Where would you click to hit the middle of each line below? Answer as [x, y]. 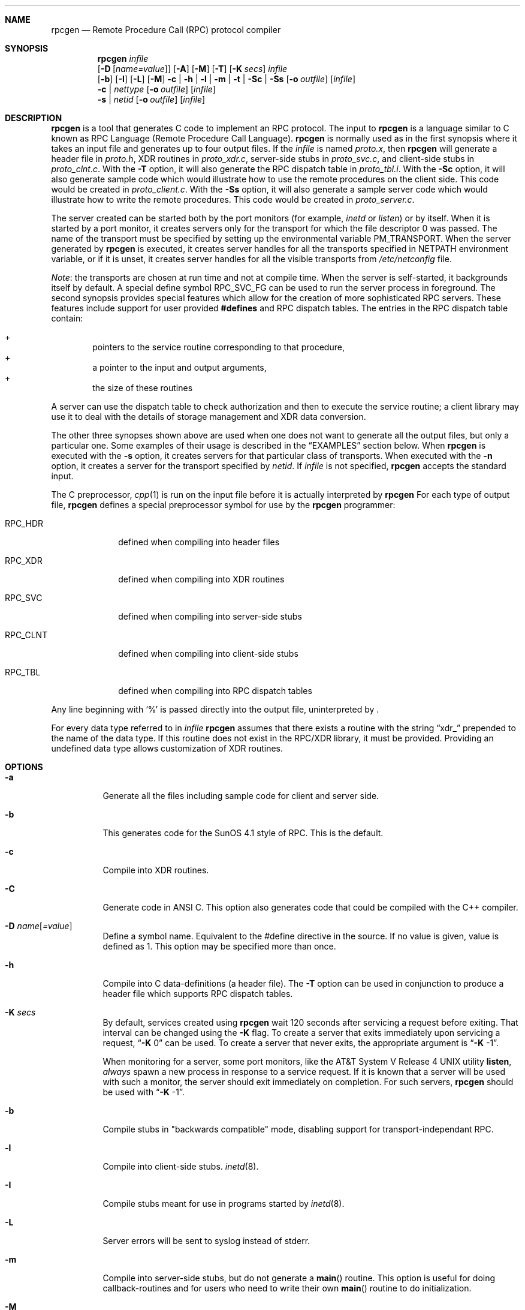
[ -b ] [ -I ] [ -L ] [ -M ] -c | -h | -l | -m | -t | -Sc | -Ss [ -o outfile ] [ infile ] [226, 79]
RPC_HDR [24, 523]
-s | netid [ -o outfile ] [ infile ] [151, 99]
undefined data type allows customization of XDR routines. [167, 748]
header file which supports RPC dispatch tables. [198, 994]
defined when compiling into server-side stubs [210, 616]
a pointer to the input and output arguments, [179, 367]
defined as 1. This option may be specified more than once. [219, 946]
